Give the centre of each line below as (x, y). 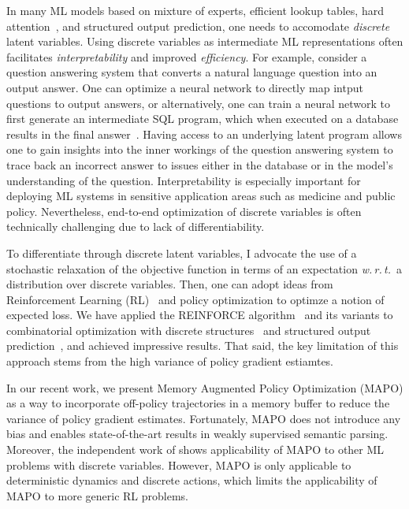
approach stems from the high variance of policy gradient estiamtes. (170, 361)
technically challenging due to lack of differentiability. (136, 227)
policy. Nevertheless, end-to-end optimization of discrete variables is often (184, 211)
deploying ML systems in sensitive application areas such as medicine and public (201, 196)
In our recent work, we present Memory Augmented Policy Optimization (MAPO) (205, 387)
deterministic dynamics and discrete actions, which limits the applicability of (192, 480)
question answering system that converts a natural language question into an (192, 72)
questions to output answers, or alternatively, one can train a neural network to (199, 103)
